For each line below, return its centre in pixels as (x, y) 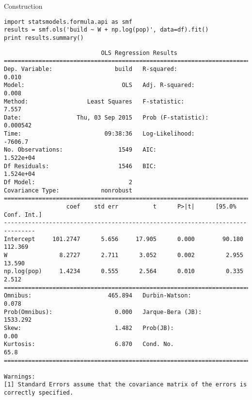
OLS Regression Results (139, 53)
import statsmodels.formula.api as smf (68, 22)
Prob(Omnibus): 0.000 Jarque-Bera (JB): (103, 312)
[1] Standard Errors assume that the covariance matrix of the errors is (126, 385)
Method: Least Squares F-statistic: (94, 101)
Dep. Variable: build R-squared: (91, 69)
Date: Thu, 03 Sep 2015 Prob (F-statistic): (106, 117)
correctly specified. (39, 393)
